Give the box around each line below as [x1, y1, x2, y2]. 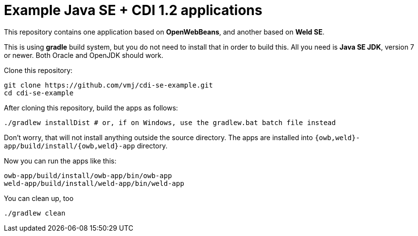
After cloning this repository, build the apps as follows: [4, 103, 178, 112]
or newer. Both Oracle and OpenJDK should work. [4, 51, 164, 59]
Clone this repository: [4, 66, 73, 74]
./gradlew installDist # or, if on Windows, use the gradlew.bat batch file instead [4, 118, 336, 127]
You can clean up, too [4, 194, 74, 202]
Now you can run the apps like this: [4, 156, 117, 165]
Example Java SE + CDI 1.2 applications [4, 2, 262, 18]
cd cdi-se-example [4, 89, 74, 97]
